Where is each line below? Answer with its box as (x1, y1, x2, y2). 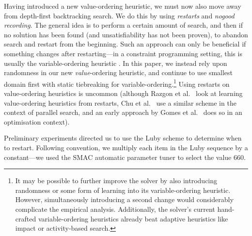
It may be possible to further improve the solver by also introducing (15, 175, 218, 186)
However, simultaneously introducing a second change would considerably (15, 194, 234, 205)
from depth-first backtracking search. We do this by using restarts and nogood (4, 10, 235, 20)
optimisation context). (4, 116, 70, 126)
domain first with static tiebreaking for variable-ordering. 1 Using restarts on (4, 77, 230, 89)
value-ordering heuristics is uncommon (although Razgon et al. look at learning (4, 88, 243, 98)
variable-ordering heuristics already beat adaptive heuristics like (38, 213, 228, 223)
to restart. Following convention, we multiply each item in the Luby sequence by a (4, 142, 248, 152)
